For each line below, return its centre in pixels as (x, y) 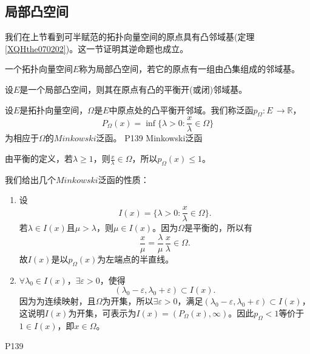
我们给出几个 (30, 179)
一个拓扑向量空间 (39, 69)
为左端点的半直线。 (136, 259)
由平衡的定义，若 (39, 159)
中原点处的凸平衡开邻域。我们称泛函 (181, 109)
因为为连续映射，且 (57, 301)
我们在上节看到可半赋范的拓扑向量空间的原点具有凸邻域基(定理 (130, 37)
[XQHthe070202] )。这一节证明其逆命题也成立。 (97, 48)
